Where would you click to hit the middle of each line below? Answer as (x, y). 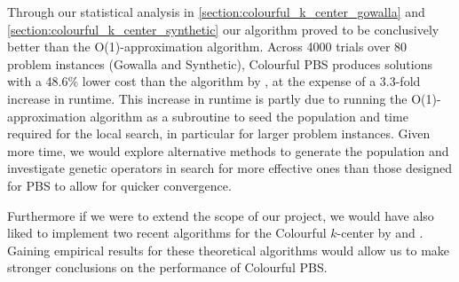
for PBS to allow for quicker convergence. (119, 185)
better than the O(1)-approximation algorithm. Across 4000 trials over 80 (207, 47)
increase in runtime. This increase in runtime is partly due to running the (207, 98)
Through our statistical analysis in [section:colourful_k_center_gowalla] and (216, 12)
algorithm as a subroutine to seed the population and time (249, 116)
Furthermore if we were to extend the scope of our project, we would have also (221, 215)
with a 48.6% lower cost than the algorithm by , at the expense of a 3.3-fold (214, 81)
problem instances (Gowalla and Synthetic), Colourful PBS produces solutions (220, 63)
